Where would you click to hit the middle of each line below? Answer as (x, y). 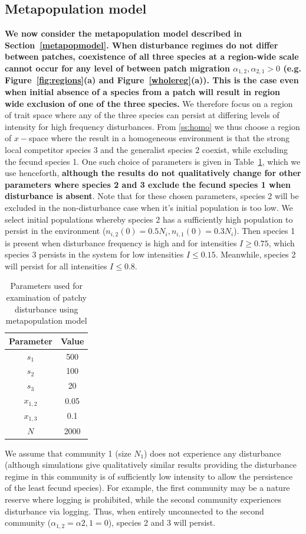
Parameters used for (46, 286)
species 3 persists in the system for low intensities (94, 254)
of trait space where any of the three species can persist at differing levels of (142, 115)
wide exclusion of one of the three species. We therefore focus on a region (149, 103)
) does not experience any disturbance (213, 453)
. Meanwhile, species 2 (256, 254)
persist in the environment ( (55, 231)
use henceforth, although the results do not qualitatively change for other (153, 173)
